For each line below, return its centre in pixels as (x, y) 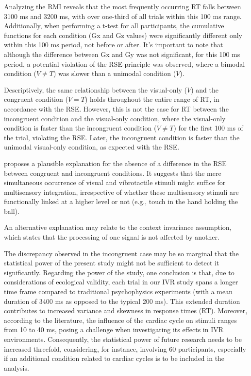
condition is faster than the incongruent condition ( (80, 128)
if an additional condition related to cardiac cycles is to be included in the (114, 358)
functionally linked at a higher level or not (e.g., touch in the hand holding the (121, 201)
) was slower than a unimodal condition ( (115, 73)
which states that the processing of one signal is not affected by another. (112, 237)
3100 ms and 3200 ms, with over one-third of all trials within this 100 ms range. (123, 16)
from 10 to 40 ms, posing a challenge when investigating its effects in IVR (114, 329)
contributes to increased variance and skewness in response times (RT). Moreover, (126, 310)
